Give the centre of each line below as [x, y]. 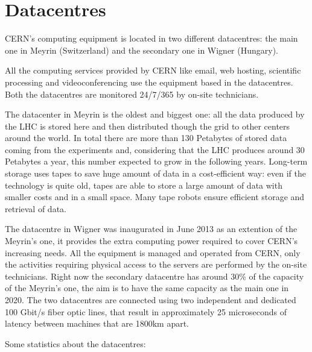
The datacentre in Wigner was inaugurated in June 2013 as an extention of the [151, 229]
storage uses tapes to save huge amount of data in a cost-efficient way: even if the [155, 173]
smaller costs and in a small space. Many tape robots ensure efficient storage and [155, 197]
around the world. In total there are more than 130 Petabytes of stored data [146, 138]
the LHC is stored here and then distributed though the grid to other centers [148, 126]
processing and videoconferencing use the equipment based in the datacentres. [149, 82]
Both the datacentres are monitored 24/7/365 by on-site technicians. [132, 94]
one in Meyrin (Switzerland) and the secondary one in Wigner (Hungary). [142, 50]
